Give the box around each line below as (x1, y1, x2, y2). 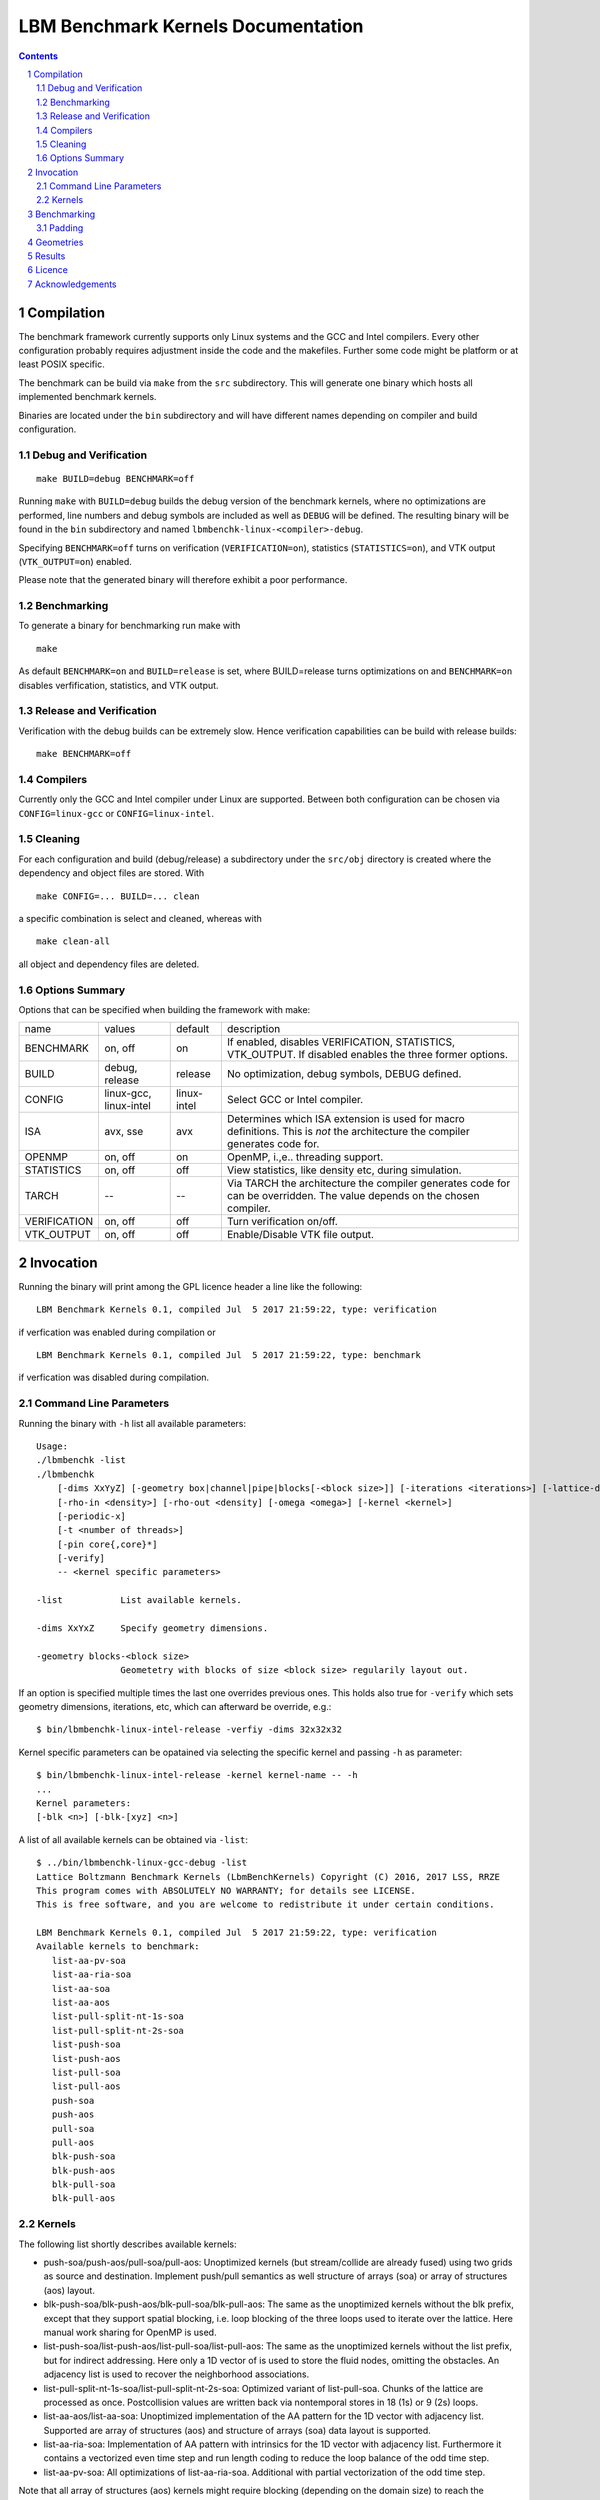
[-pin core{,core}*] (56, 1538, 158, 1550)
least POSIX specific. (18, 358, 105, 370)
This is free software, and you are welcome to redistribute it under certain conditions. (36, 1899, 495, 1910)
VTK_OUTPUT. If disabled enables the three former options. (226, 1048, 509, 1062)
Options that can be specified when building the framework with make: (18, 1003, 311, 1015)
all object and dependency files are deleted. (18, 958, 200, 970)
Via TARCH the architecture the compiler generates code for (226, 1176, 511, 1190)
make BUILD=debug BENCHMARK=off (36, 473, 195, 484)
